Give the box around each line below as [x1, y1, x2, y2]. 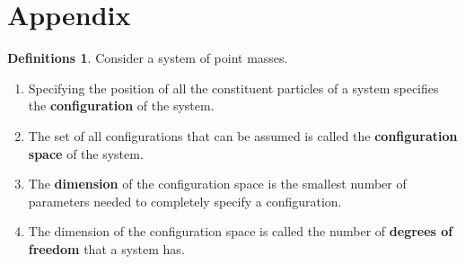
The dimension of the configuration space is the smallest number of [28, 174, 407, 193]
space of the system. [28, 144, 144, 163]
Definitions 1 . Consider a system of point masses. [7, 48, 288, 67]
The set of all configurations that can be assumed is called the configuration [28, 126, 458, 145]
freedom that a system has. [28, 239, 185, 258]
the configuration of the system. [28, 96, 215, 115]
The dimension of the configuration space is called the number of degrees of [28, 222, 453, 241]
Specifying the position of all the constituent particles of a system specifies [28, 78, 439, 97]
